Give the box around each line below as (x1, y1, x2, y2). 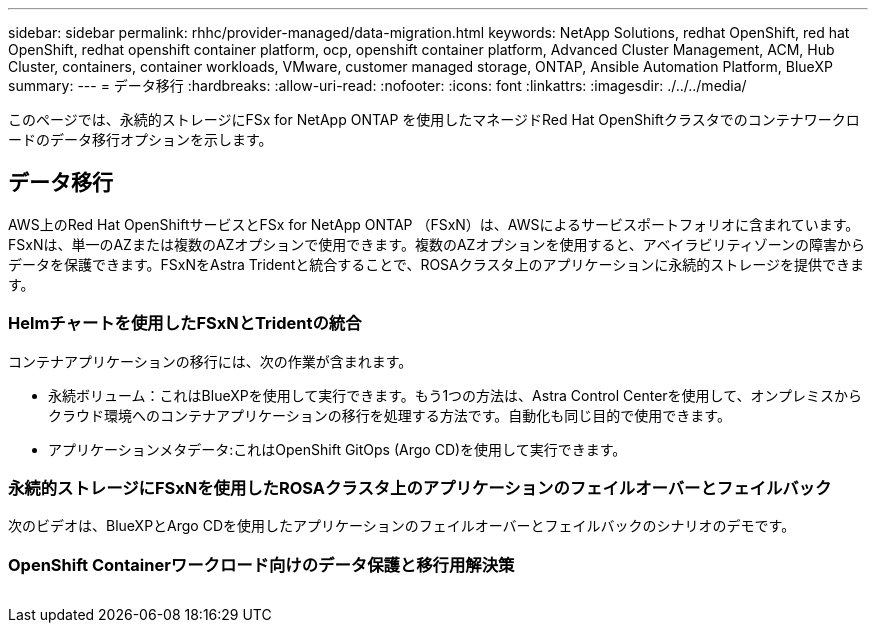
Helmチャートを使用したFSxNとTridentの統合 (8, 313, 362, 334)
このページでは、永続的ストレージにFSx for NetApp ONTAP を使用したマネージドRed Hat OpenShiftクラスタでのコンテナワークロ (8, 111, 860, 128)
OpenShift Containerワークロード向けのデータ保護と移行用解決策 (8, 554, 515, 575)
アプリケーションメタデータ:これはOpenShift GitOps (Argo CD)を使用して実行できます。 (48, 440, 627, 458)
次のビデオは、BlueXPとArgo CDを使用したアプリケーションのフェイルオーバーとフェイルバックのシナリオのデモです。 (8, 517, 796, 535)
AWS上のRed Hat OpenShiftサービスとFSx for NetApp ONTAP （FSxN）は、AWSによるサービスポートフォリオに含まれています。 (8, 215, 860, 233)
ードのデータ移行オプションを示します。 (8, 131, 273, 148)
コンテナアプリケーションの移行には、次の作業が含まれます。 (8, 352, 413, 370)
